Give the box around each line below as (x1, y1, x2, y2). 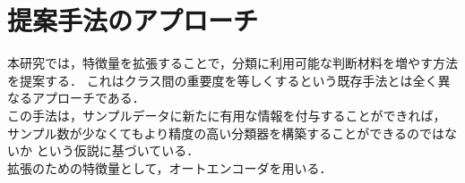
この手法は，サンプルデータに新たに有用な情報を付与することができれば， (7, 105, 446, 124)
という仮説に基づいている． (36, 141, 200, 160)
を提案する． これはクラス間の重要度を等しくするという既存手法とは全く (7, 71, 438, 89)
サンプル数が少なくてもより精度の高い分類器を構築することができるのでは (7, 123, 444, 142)
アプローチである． (31, 88, 145, 107)
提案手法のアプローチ (7, 2, 259, 38)
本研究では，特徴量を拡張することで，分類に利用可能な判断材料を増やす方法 (7, 54, 459, 72)
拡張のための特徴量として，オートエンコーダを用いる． (7, 158, 332, 177)
